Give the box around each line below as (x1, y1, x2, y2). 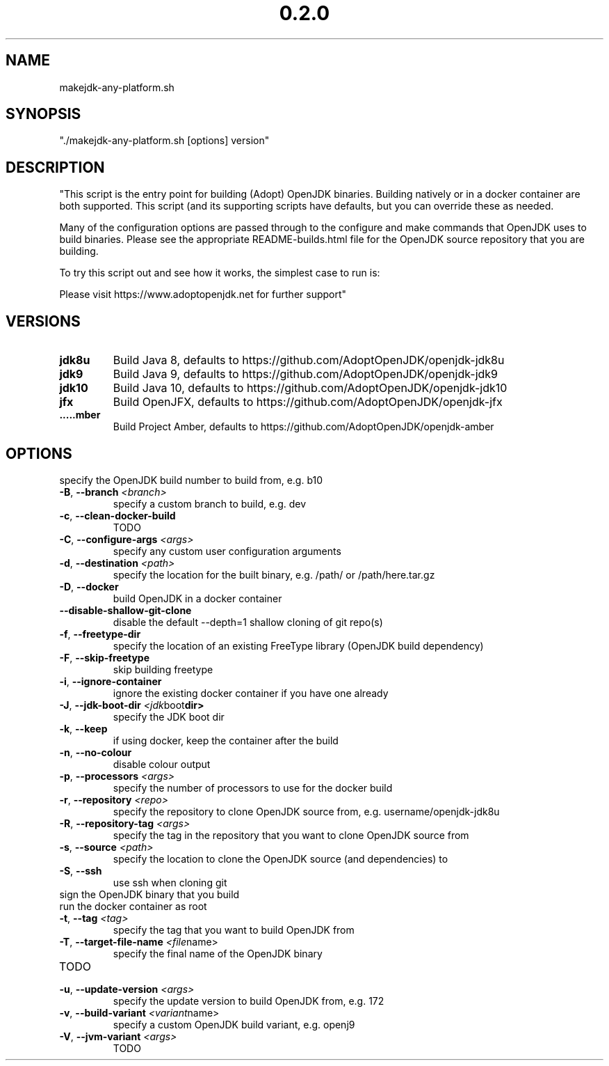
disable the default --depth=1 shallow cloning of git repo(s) (113, 616, 383, 628)
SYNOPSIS (6, 105, 81, 123)
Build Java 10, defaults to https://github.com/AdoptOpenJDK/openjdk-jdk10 (113, 381, 507, 395)
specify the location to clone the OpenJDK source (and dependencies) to (113, 852, 448, 865)
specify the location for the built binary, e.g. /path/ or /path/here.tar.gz (113, 568, 435, 581)
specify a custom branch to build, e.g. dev (113, 497, 307, 510)
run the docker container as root (59, 900, 207, 912)
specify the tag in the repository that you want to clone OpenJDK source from (113, 829, 469, 841)
